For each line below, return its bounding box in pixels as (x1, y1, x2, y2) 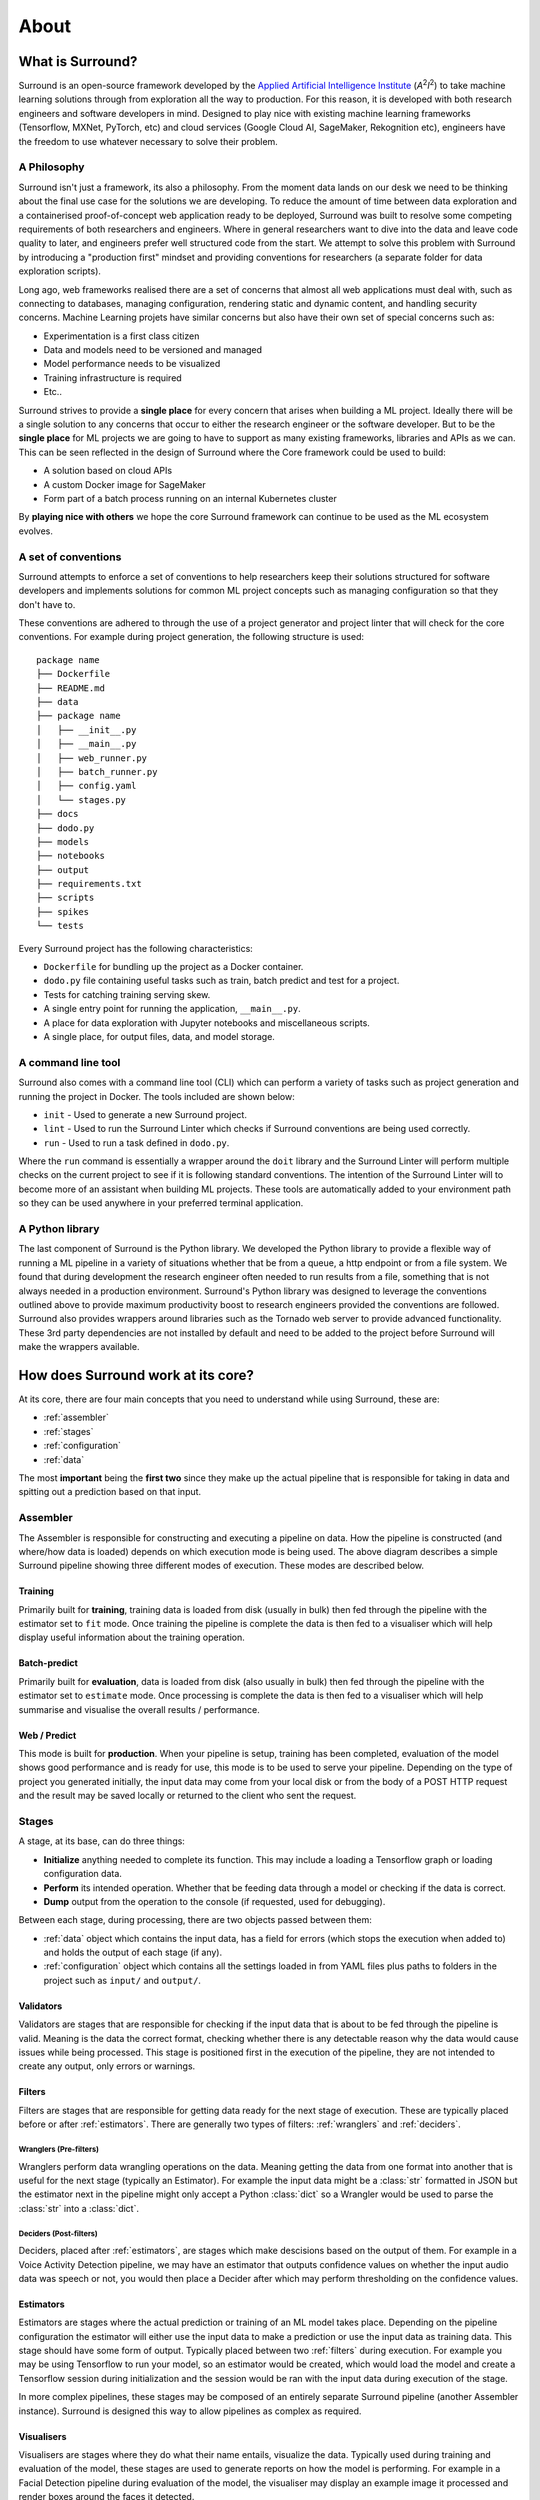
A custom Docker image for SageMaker (43, 478, 207, 490)
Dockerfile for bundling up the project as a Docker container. (43, 961, 304, 973)
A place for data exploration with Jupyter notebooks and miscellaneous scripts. (43, 1016, 370, 1029)
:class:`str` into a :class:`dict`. (18, 2202, 140, 2214)
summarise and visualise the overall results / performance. (18, 1703, 260, 1715)
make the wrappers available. (18, 1341, 140, 1353)
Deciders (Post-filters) (18, 2228, 99, 2239)
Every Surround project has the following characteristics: (18, 942, 254, 954)
